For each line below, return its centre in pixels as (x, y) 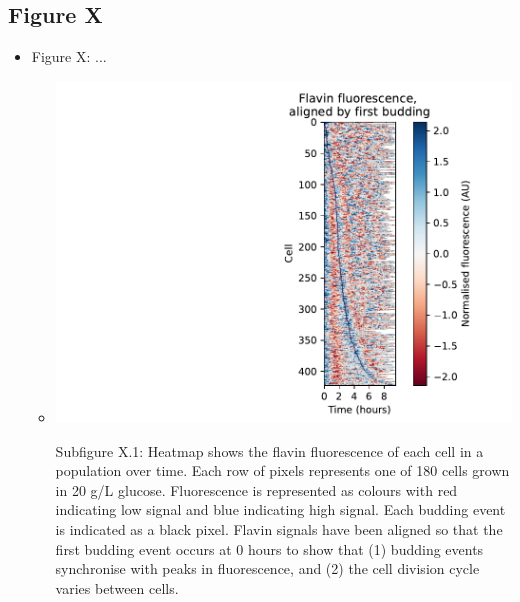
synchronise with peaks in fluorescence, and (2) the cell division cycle (267, 568)
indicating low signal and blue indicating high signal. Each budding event (280, 509)
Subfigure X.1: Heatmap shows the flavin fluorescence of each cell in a (269, 450)
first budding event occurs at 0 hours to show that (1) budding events (269, 548)
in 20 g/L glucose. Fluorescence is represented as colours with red (256, 489)
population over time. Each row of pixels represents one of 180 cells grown (282, 470)
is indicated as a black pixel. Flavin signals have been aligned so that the (279, 529)
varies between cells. (117, 587)
